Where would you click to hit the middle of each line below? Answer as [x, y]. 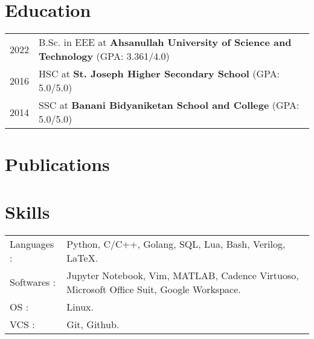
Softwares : [33, 282]
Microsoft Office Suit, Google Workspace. [154, 289]
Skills [27, 211]
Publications [57, 164]
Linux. [80, 306]
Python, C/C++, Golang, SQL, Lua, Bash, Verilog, [176, 244]
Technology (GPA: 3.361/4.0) [104, 56]
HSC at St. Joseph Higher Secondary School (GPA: [159, 74]
